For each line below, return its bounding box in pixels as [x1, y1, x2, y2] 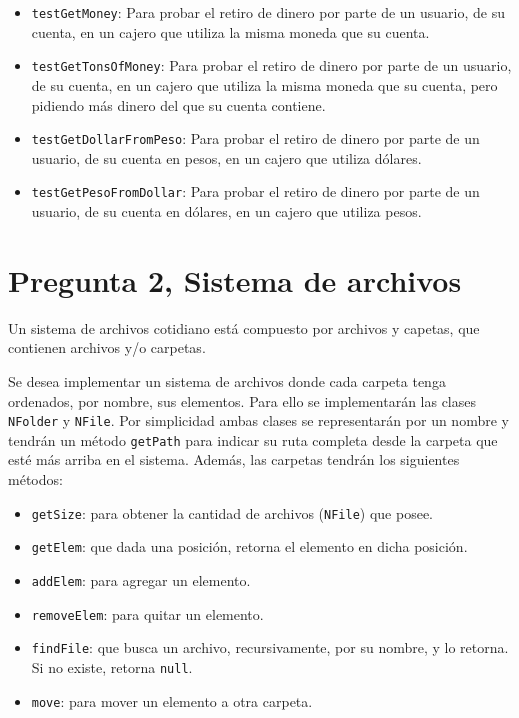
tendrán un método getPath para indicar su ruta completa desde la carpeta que [8, 429, 498, 450]
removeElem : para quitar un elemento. [31, 603, 264, 624]
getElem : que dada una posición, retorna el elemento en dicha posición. [31, 536, 468, 557]
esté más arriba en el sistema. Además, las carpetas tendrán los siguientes [8, 449, 460, 470]
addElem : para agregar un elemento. [31, 569, 251, 590]
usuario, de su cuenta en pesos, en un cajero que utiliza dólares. [31, 147, 422, 168]
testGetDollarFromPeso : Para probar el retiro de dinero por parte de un [31, 128, 480, 149]
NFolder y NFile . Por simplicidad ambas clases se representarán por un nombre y [8, 410, 509, 431]
